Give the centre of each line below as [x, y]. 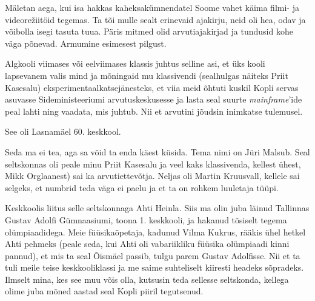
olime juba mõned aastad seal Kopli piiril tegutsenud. [104, 291]
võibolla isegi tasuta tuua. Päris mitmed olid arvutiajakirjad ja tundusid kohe [149, 31]
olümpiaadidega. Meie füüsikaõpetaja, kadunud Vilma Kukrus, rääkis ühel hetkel [155, 232]
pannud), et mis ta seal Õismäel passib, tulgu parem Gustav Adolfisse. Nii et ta [153, 255]
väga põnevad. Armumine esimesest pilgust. [86, 43]
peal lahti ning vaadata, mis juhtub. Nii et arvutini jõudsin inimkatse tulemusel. [154, 111]
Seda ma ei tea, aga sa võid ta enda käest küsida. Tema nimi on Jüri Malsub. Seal [157, 151]
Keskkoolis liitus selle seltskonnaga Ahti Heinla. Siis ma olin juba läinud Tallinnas [157, 208]
